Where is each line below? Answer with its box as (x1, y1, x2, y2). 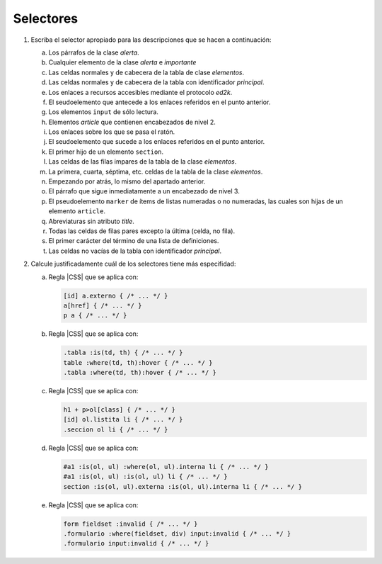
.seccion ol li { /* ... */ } (63, 425, 168, 434)
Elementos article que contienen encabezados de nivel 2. (48, 118, 216, 126)
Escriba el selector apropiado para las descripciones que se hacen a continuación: (30, 35, 272, 44)
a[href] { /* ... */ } (63, 301, 142, 310)
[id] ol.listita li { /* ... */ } (63, 415, 183, 424)
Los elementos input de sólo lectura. (48, 108, 159, 116)
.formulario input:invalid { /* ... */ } (63, 539, 209, 548)
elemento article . (48, 207, 106, 215)
